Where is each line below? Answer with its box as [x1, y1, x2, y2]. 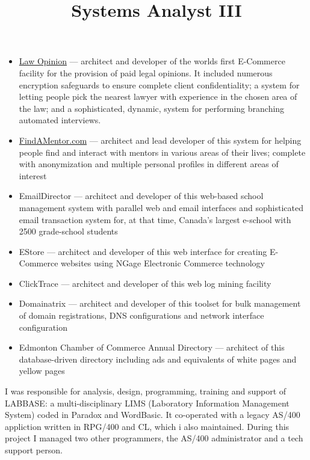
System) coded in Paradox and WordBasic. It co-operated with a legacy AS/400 [5, 408, 300, 421]
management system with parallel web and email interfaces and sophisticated [19, 201, 303, 213]
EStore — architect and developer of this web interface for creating [19, 245, 267, 257]
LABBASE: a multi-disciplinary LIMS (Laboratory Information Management [5, 396, 290, 409]
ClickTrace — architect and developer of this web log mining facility [19, 277, 271, 289]
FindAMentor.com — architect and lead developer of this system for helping [19, 133, 302, 146]
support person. [5, 444, 63, 456]
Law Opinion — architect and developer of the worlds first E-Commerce [19, 55, 285, 67]
